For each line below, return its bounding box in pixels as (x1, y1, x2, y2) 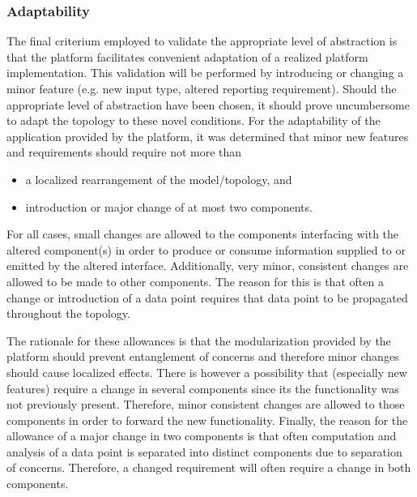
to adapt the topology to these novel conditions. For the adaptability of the (6, 112, 381, 129)
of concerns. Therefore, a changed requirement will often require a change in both (6, 459, 411, 476)
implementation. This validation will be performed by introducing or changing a (6, 64, 404, 81)
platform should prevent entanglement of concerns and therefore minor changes (6, 348, 399, 365)
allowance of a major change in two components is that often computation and (6, 427, 397, 444)
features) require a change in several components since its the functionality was (6, 379, 399, 396)
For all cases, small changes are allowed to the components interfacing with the (6, 225, 399, 242)
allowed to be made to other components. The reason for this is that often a (6, 272, 384, 289)
